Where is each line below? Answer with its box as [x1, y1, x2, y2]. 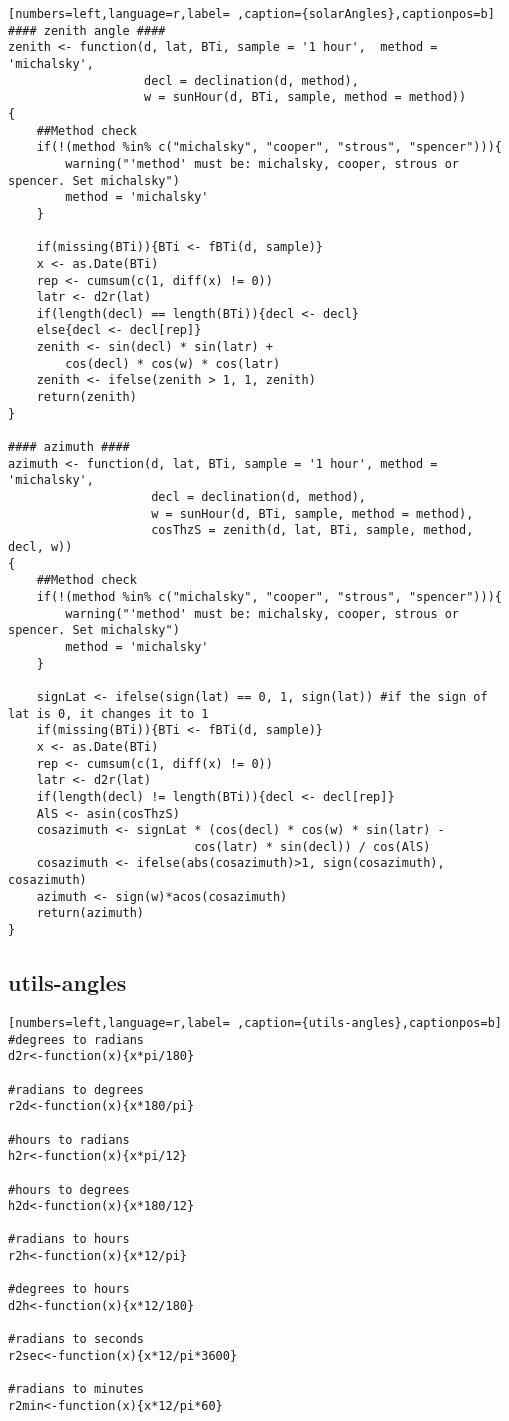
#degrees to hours [8, 1282, 130, 1297]
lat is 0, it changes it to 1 [8, 706, 209, 721]
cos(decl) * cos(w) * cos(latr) [65, 356, 281, 371]
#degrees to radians [8, 1032, 145, 1047]
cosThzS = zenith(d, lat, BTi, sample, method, [151, 523, 474, 538]
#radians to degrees [8, 1082, 145, 1097]
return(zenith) [36, 390, 137, 405]
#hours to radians [8, 1132, 130, 1147]
